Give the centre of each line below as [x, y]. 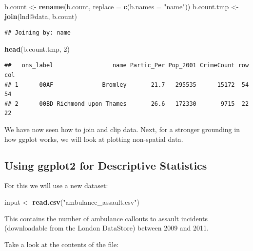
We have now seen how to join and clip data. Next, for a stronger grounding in [122, 129]
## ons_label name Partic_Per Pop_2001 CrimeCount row [127, 66]
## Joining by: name [38, 33]
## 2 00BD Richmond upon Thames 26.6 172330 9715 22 [127, 104]
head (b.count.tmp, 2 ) [37, 48]
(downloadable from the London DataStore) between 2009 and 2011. [107, 228]
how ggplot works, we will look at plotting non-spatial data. [94, 139]
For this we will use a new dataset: [56, 185]
